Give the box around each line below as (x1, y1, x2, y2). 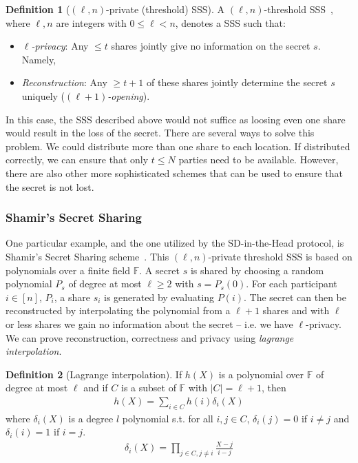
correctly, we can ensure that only (6, 152, 149, 167)
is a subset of (120, 380, 176, 395)
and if (83, 380, 108, 395)
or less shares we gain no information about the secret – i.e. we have (6, 316, 293, 331)
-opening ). (107, 88, 150, 103)
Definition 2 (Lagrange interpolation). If (6, 367, 182, 381)
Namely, (21, 52, 56, 66)
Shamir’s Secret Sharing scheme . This (6, 249, 169, 263)
